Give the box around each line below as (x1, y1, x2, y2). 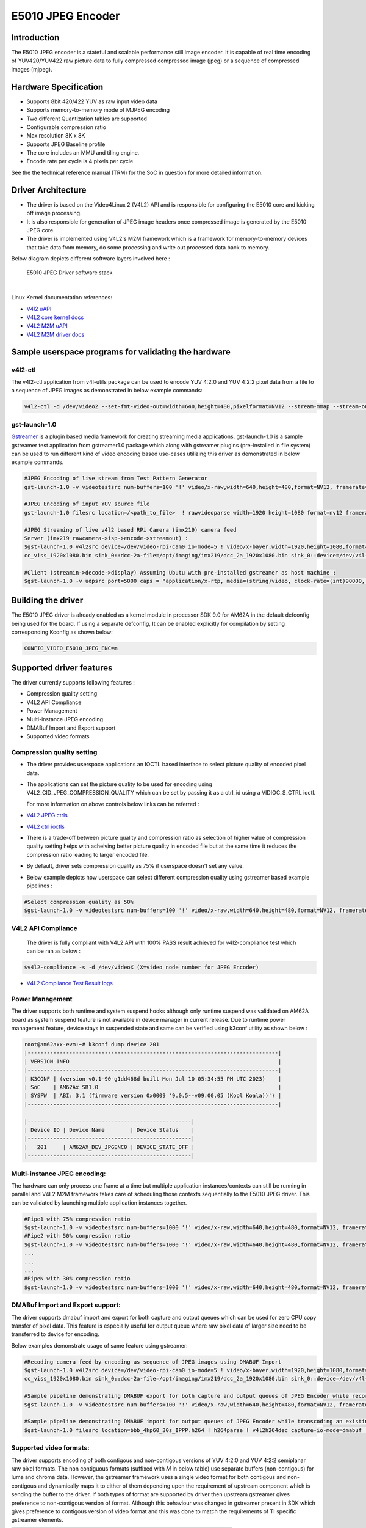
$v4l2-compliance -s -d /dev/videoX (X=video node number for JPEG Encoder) (24, 964, 259, 971)
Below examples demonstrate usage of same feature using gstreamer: (11, 1342, 188, 1349)
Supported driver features (11, 663, 113, 673)
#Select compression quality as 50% (24, 898, 134, 905)
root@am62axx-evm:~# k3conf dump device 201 (24, 1041, 160, 1048)
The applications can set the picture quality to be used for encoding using (26, 781, 213, 788)
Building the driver (11, 595, 84, 606)
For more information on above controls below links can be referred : (26, 800, 199, 807)
